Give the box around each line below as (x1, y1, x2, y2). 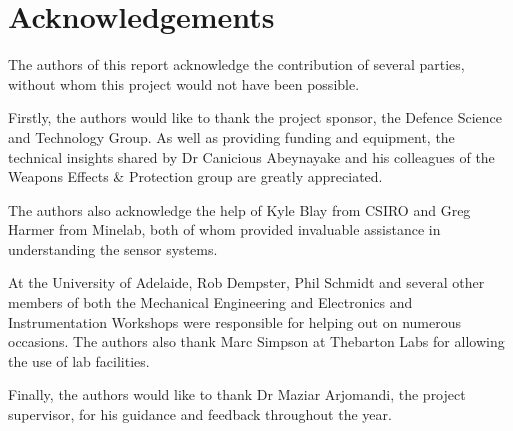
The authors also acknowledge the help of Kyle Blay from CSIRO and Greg (8, 199, 471, 220)
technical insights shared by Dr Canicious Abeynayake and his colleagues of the (8, 146, 495, 167)
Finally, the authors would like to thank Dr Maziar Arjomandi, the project (8, 384, 466, 405)
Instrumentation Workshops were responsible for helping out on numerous (8, 311, 462, 332)
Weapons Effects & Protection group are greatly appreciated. (8, 166, 383, 187)
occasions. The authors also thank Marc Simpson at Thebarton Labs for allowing (8, 331, 505, 352)
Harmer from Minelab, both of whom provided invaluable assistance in (8, 219, 441, 240)
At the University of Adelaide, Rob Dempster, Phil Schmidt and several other (8, 272, 485, 293)
